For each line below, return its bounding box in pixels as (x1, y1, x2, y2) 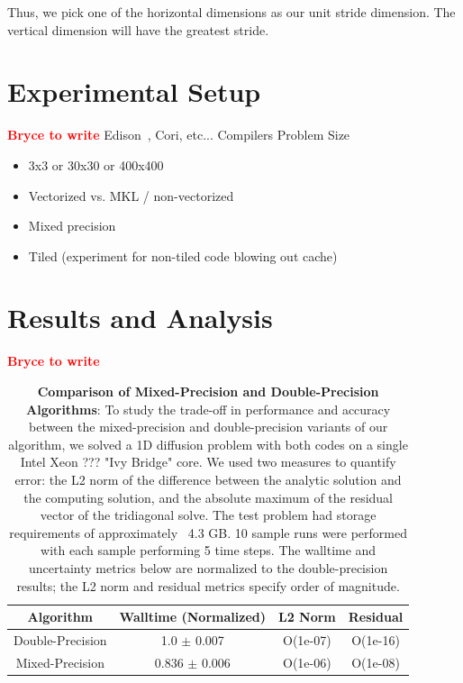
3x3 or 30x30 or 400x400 (28, 155, 164, 174)
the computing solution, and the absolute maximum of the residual (23, 487, 394, 506)
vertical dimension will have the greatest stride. (7, 20, 269, 39)
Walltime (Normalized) (119, 607, 266, 626)
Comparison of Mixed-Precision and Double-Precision (37, 382, 379, 400)
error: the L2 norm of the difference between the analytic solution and (14, 469, 402, 488)
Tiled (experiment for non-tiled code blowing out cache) (28, 246, 338, 265)
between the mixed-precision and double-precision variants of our (29, 417, 388, 436)
